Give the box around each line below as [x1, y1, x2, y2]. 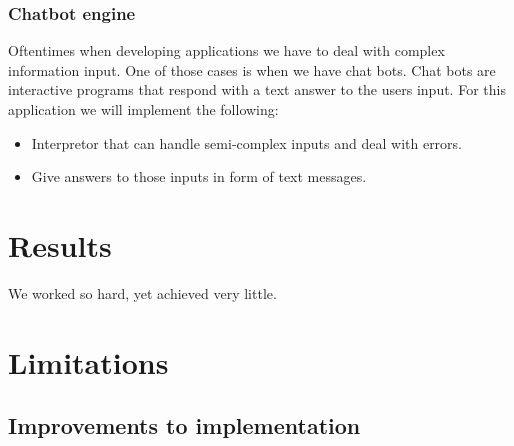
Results [8, 224, 112, 265]
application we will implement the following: [8, 99, 279, 119]
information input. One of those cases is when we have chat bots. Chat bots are [8, 59, 496, 80]
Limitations [8, 341, 169, 382]
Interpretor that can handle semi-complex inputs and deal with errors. [31, 132, 463, 153]
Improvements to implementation [8, 410, 361, 441]
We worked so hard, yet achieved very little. [8, 282, 277, 303]
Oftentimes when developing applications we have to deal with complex [8, 40, 445, 61]
